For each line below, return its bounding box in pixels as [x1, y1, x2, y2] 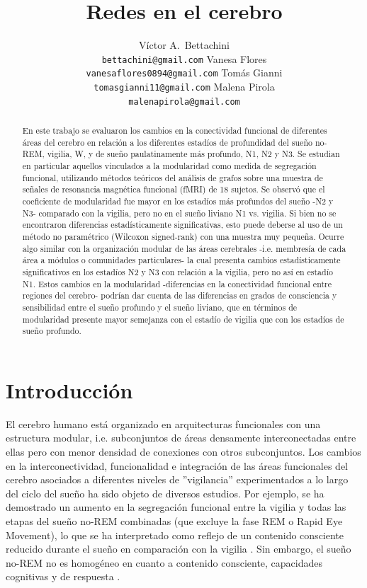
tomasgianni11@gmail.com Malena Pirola [94, 79, 275, 94]
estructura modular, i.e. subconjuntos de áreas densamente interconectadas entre [6, 430, 356, 445]
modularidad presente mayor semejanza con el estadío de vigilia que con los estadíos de [22, 313, 344, 325]
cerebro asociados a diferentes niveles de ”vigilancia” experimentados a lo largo [6, 472, 349, 487]
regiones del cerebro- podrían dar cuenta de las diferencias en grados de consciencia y [22, 289, 337, 301]
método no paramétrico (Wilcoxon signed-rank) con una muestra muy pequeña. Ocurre [22, 231, 344, 243]
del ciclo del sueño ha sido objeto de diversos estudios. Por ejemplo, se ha [6, 485, 324, 500]
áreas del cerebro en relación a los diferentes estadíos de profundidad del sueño [22, 136, 312, 148]
